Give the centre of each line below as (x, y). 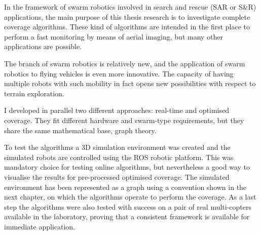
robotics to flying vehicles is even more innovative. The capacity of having (119, 73)
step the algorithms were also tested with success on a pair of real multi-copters (128, 206)
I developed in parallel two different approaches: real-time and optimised (117, 110)
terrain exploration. (34, 93)
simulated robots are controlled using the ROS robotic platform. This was (119, 157)
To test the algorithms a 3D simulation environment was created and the (117, 147)
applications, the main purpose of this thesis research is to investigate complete (127, 16)
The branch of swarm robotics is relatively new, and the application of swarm (125, 63)
